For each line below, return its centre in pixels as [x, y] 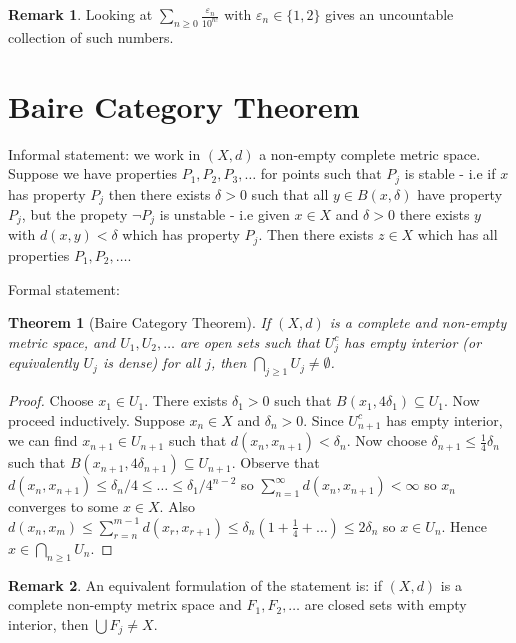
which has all [457, 234]
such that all [290, 193]
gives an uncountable [389, 14]
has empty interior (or [413, 341]
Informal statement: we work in [104, 153]
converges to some [63, 506]
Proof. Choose [51, 400]
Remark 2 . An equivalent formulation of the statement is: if [195, 584]
